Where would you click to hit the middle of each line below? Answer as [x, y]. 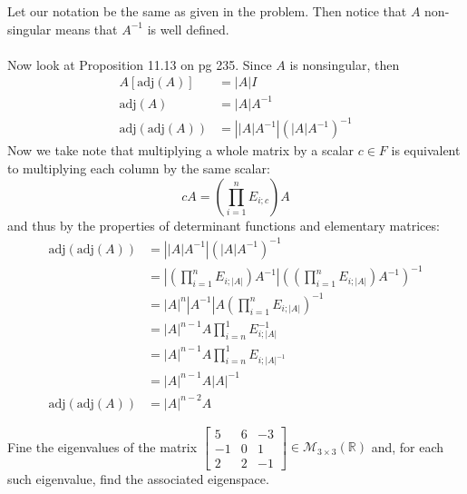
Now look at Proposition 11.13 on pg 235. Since [140, 64]
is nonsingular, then [345, 64]
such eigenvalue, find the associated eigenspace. [138, 478]
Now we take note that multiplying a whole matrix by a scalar [181, 150]
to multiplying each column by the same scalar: [139, 168]
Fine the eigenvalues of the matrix [102, 446]
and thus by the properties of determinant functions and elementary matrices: [224, 225]
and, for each [408, 446]
